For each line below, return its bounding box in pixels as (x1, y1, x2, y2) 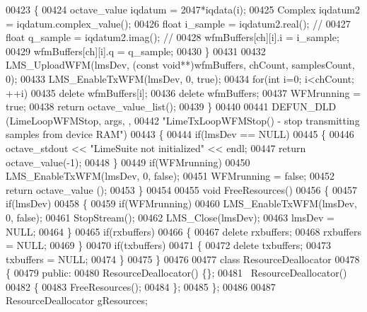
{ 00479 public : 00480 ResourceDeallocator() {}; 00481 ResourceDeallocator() (6, 265, 347, 280)
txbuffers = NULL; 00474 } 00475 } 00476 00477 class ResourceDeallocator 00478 (6, 251, 360, 266)
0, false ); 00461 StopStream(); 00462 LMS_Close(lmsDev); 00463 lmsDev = (6, 209, 334, 224)
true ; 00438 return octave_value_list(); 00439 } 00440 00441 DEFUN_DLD (6, 99, 337, 114)
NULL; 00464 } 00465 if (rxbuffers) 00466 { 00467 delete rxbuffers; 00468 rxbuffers (6, 224, 361, 238)
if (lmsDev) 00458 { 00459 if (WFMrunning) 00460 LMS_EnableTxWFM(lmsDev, (6, 196, 357, 211)
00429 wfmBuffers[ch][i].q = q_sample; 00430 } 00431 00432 (6, 43, 266, 58)
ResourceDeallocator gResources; (6, 293, 148, 308)
